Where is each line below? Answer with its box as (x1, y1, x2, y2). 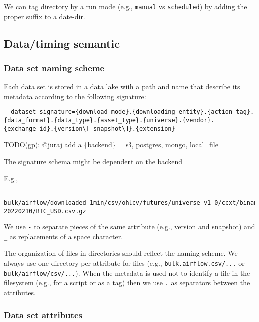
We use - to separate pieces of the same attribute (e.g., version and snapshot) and (4, 221, 255, 232)
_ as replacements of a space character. (4, 231, 123, 241)
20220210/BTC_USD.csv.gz (4, 207, 86, 215)
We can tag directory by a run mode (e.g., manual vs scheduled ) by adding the (4, 1, 247, 11)
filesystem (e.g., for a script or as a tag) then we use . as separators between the (4, 277, 250, 288)
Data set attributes (4, 308, 82, 321)
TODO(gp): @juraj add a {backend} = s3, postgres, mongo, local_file (4, 139, 218, 150)
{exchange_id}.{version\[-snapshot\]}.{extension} (4, 125, 175, 132)
